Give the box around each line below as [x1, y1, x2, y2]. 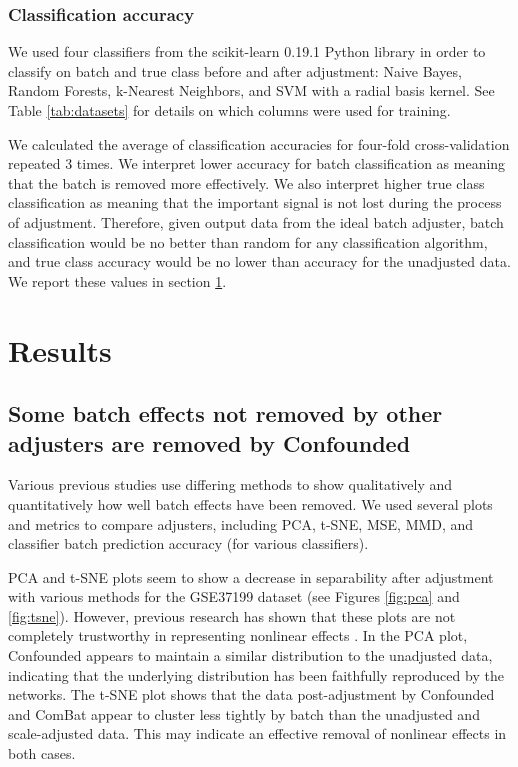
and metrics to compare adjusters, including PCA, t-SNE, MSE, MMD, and [8, 513, 474, 534]
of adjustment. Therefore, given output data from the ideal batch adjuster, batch [8, 211, 504, 232]
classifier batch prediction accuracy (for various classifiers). [8, 533, 369, 554]
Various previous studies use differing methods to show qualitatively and [8, 474, 453, 495]
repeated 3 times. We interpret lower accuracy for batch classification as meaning [8, 153, 506, 174]
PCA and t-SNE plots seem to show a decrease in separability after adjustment [8, 566, 494, 587]
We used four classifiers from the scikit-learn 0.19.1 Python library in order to [8, 41, 486, 62]
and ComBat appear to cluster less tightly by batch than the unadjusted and [8, 703, 480, 724]
